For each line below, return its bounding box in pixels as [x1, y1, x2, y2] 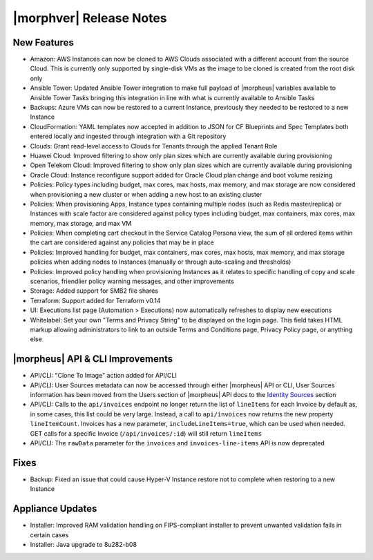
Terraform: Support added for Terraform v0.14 [30, 296, 161, 305]
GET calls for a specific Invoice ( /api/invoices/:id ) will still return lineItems [30, 429, 262, 438]
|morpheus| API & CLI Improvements [12, 353, 173, 365]
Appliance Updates [12, 503, 97, 514]
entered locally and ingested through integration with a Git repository [30, 132, 227, 141]
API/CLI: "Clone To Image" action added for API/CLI [30, 371, 178, 380]
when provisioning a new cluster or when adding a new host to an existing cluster [30, 190, 262, 198]
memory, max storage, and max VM [30, 219, 132, 227]
